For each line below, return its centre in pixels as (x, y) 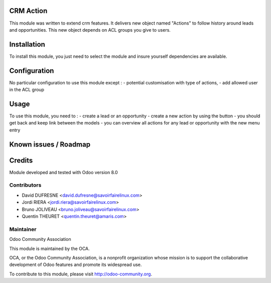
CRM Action (28, 11)
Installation (27, 44)
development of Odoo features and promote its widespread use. (76, 265)
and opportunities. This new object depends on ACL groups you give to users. (90, 30)
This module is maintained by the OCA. (49, 248)
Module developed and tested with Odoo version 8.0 (63, 172)
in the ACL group (27, 90)
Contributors (25, 185)
